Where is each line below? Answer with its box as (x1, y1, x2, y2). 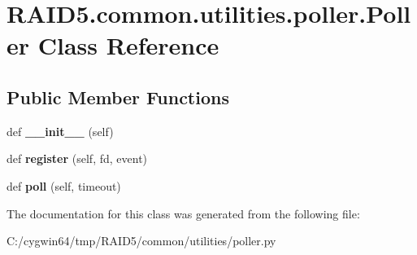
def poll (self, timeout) (7, 177, 121, 194)
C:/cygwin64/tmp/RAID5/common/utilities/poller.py (7, 232, 276, 249)
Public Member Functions (7, 84, 229, 109)
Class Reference (37, 29, 219, 62)
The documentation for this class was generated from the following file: (7, 204, 360, 222)
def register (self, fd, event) (7, 150, 148, 167)
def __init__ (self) (7, 122, 114, 139)
